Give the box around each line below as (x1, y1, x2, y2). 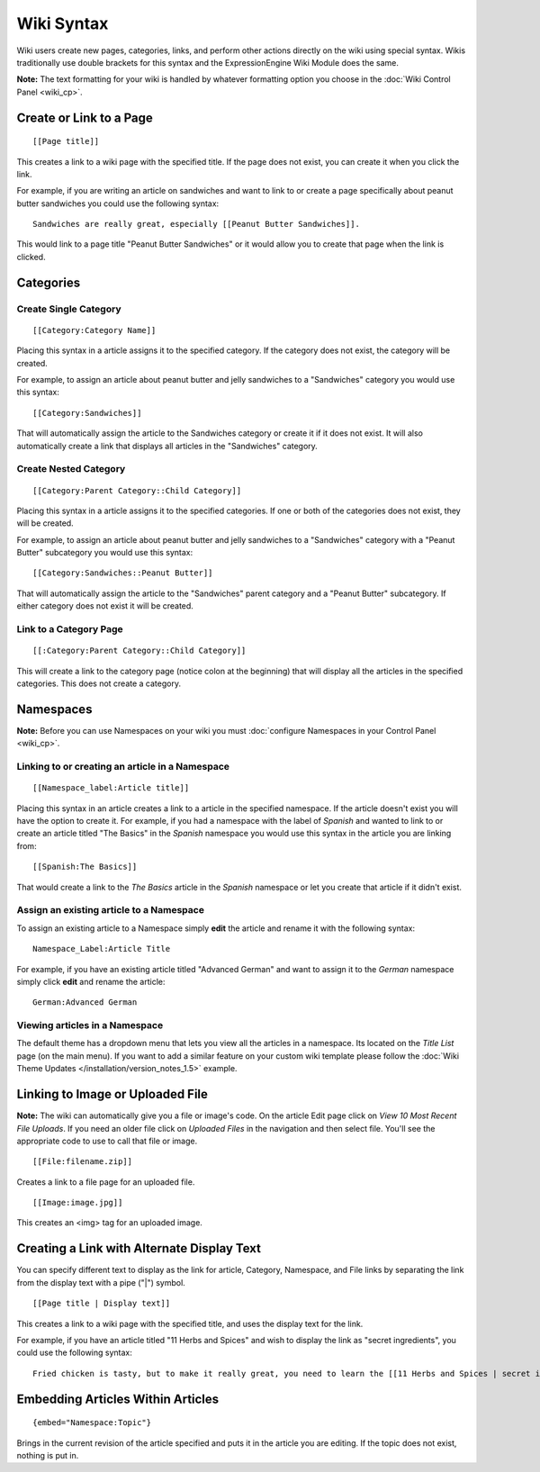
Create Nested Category (16, 463, 126, 475)
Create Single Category (16, 303, 121, 315)
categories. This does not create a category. (16, 678, 182, 689)
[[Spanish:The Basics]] (32, 862, 138, 872)
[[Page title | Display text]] (32, 1298, 171, 1309)
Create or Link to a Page (16, 110, 153, 125)
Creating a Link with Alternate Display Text (16, 1241, 261, 1256)
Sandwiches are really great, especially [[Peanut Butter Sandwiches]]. (32, 219, 360, 230)
